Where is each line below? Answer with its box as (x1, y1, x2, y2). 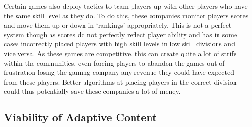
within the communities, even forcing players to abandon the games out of (4, 57, 225, 68)
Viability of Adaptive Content (4, 110, 157, 125)
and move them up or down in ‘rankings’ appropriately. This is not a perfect (4, 20, 232, 30)
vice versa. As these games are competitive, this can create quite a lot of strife (4, 48, 236, 58)
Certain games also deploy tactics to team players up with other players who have (4, 1, 248, 11)
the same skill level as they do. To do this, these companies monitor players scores (4, 10, 249, 20)
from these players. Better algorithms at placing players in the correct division (4, 76, 237, 86)
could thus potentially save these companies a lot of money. (4, 86, 181, 96)
